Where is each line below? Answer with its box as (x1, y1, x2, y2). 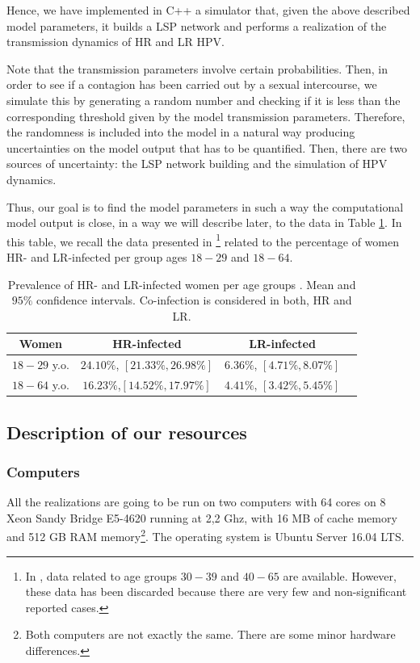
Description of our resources (6, 419, 247, 444)
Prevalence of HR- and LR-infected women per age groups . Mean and (7, 275, 356, 292)
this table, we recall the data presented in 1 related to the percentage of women (6, 230, 399, 250)
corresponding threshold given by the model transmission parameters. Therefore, (6, 107, 405, 124)
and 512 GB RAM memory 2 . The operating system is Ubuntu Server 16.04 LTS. (6, 526, 405, 544)
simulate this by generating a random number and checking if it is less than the (6, 91, 401, 108)
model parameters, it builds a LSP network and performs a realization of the (6, 17, 387, 34)
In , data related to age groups (25, 567, 178, 584)
